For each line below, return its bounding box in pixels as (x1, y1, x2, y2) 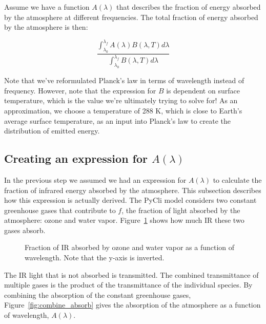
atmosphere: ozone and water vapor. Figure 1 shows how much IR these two (4, 215, 244, 225)
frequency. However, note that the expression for (4, 85, 156, 96)
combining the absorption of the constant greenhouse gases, (4, 289, 191, 300)
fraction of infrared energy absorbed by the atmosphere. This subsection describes (4, 184, 261, 195)
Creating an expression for (4, 150, 148, 166)
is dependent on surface (166, 85, 240, 96)
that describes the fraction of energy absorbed (116, 2, 261, 12)
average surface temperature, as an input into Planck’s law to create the (4, 115, 231, 126)
